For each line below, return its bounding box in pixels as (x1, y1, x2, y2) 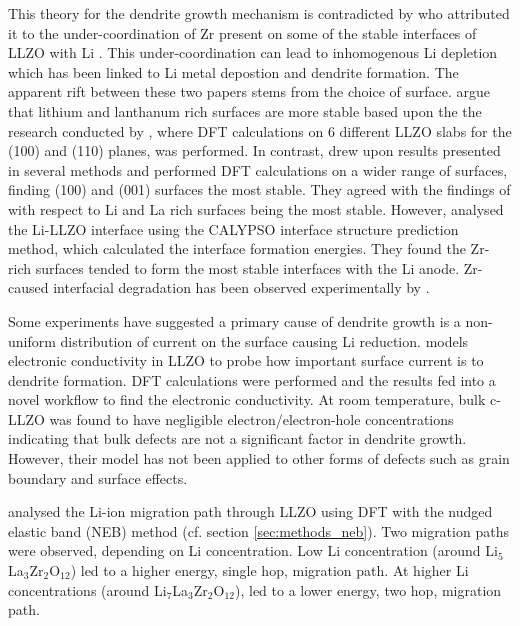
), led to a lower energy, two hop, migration (235, 579, 502, 600)
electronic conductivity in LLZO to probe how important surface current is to (8, 350, 484, 371)
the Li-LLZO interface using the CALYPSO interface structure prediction (8, 218, 459, 239)
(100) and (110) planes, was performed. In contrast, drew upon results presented (8, 140, 501, 161)
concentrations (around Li (8, 579, 167, 600)
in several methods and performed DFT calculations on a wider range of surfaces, (8, 159, 508, 180)
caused (8, 277, 49, 298)
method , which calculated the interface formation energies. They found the (8, 238, 466, 259)
